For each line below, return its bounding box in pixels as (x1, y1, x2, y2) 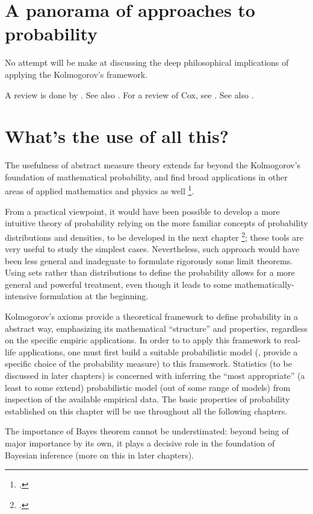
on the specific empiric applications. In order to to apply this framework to (5, 334, 282, 346)
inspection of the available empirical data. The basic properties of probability (5, 393, 290, 405)
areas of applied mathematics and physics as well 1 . (5, 183, 194, 197)
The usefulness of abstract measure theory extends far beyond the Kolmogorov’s (5, 159, 301, 171)
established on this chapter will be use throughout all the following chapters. (5, 404, 288, 417)
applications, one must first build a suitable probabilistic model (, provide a (18, 345, 298, 358)
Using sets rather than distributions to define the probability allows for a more (5, 266, 295, 279)
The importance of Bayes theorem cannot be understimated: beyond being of (5, 425, 289, 437)
